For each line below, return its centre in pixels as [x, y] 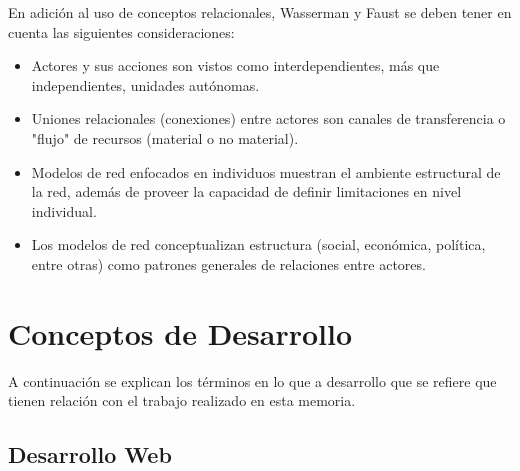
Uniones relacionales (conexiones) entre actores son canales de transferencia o [268, 118]
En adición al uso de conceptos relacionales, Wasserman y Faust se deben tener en [260, 12]
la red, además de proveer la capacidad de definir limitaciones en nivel [246, 191]
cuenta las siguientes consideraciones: [121, 31]
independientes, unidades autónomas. [145, 84]
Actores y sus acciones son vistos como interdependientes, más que [235, 65]
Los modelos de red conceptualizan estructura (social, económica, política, [258, 244]
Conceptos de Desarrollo [180, 332]
